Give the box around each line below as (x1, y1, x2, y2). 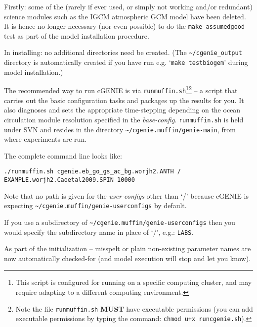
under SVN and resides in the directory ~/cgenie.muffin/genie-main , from (4, 124, 236, 134)
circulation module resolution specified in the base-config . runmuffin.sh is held (4, 114, 244, 124)
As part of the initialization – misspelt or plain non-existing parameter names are (4, 243, 251, 254)
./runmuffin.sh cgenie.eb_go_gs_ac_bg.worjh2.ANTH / (4, 168, 181, 175)
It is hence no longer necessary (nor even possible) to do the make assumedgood (4, 21, 245, 31)
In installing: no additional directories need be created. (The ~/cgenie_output (4, 47, 242, 57)
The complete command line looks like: (4, 150, 122, 161)
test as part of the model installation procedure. (4, 30, 149, 41)
